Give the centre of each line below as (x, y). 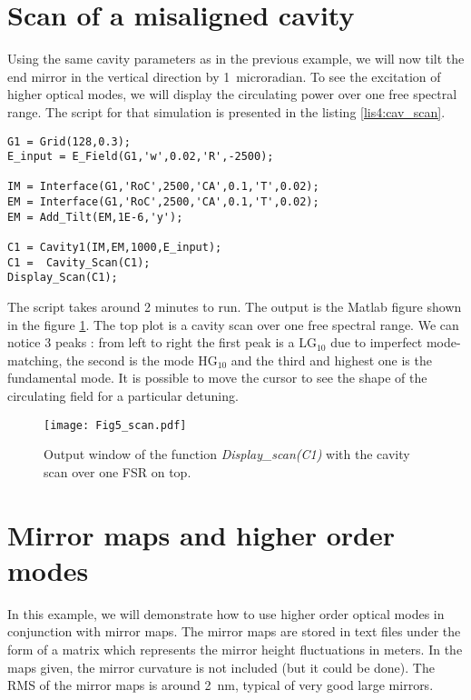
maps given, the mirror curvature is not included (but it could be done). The (221, 667)
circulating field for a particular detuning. (123, 396)
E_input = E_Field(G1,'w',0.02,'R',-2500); (141, 157)
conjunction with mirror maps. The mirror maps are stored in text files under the (234, 631)
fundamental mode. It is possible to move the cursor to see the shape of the (217, 378)
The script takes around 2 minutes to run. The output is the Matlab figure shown (235, 307)
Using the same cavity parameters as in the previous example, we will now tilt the (236, 59)
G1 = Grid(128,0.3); (69, 141)
